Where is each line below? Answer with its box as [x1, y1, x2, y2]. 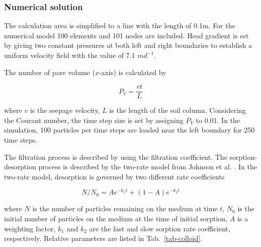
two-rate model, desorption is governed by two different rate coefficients [4, 171, 225, 181]
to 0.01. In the [196, 114, 240, 125]
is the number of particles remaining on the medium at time [32, 203, 218, 214]
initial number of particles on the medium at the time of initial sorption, [4, 213, 228, 224]
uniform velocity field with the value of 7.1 [4, 50, 135, 60]
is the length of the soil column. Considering [109, 105, 246, 115]
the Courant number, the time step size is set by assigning [4, 114, 184, 125]
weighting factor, [4, 223, 56, 233]
